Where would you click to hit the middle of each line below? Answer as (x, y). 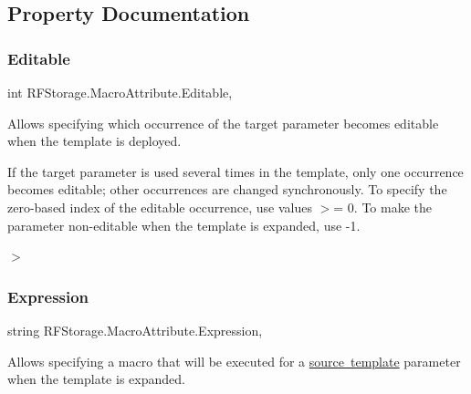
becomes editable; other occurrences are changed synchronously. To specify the (227, 189)
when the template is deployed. (94, 141)
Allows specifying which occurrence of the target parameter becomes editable (223, 123)
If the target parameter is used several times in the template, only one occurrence (235, 171)
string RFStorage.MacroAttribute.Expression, (135, 330)
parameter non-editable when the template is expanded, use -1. (184, 225)
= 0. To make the (383, 207)
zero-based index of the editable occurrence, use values (160, 207)
